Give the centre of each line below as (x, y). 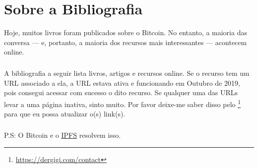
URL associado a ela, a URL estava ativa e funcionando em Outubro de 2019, (122, 83)
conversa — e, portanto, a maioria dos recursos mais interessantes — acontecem (126, 42)
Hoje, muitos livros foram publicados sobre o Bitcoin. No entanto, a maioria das (126, 32)
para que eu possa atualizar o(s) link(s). (65, 114)
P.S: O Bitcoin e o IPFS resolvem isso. (63, 135)
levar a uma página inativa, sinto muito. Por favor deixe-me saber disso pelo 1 (123, 103)
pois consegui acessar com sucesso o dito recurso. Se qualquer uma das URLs (121, 92)
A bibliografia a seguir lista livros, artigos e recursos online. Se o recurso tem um (127, 73)
